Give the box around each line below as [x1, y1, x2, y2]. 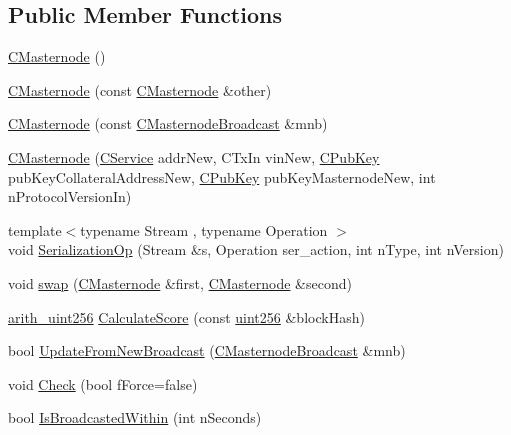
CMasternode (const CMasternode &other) [8, 79, 272, 100]
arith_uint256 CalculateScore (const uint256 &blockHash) [8, 306, 365, 327]
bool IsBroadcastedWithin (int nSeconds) [8, 407, 262, 428]
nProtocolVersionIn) [8, 186, 132, 207]
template [8, 219, 62, 240]
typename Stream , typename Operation [80, 219, 328, 240]
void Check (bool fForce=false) [8, 373, 198, 394]
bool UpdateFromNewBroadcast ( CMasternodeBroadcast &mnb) [8, 340, 406, 361]
